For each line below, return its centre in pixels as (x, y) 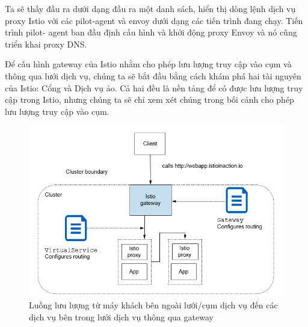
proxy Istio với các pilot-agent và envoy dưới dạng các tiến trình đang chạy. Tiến (154, 20)
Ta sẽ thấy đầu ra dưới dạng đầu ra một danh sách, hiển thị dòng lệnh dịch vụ (150, 8)
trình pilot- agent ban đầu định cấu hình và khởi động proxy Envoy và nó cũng (151, 32)
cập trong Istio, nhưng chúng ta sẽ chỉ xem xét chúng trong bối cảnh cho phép (149, 99)
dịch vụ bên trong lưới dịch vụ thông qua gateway (121, 316)
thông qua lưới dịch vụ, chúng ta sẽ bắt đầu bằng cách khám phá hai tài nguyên (153, 75)
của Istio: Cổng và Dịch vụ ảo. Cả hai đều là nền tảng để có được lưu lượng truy (154, 87)
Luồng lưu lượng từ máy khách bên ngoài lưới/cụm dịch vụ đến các (153, 305)
